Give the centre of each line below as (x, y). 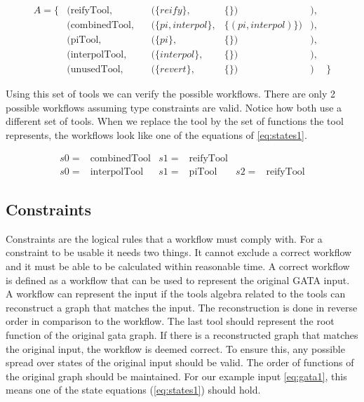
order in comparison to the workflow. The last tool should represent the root (170, 321)
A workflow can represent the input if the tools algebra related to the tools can (176, 294)
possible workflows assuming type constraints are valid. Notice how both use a (174, 107)
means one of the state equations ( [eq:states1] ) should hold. (133, 390)
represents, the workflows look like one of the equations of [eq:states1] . (156, 134)
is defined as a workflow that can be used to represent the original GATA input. (178, 280)
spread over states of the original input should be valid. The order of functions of (180, 362)
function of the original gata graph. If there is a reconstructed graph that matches (182, 334)
